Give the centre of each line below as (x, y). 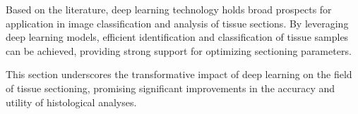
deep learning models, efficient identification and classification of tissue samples (177, 37)
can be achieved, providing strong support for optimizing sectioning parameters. (179, 50)
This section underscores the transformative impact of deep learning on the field (179, 74)
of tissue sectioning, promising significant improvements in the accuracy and (171, 88)
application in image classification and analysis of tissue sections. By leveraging (177, 23)
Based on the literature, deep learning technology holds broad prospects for (169, 9)
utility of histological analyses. (71, 102)
